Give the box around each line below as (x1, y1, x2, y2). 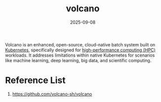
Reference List (5, 75, 65, 86)
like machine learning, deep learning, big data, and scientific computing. (5, 57, 152, 63)
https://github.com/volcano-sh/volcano (12, 91, 92, 97)
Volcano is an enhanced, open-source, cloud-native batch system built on (5, 41, 156, 47)
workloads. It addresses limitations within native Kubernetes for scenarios (5, 52, 155, 58)
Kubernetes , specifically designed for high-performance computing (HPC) (5, 47, 156, 53)
